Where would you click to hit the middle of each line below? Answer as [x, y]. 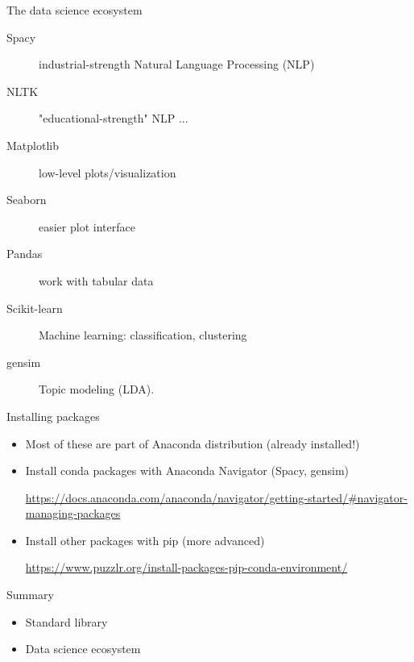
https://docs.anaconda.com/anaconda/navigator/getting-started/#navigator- [216, 497]
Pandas [25, 254]
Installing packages [53, 416]
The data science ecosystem [75, 10]
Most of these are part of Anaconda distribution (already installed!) [193, 443]
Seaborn [27, 200]
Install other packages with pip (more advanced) [145, 540]
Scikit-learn [35, 308]
